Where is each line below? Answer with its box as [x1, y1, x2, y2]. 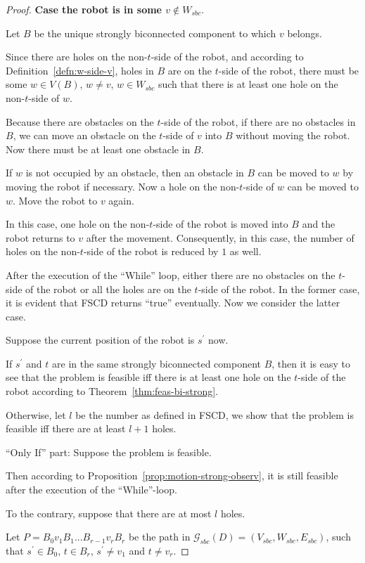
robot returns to [6, 230, 75, 245]
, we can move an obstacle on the [13, 128, 156, 143]
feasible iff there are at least [6, 421, 126, 436]
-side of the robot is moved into [153, 216, 288, 231]
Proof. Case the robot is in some [6, 2, 162, 16]
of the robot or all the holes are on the [25, 281, 191, 296]
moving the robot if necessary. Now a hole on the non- [6, 179, 240, 193]
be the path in [128, 529, 191, 544]
